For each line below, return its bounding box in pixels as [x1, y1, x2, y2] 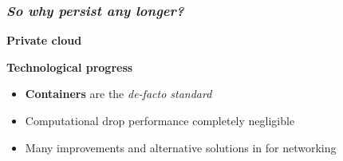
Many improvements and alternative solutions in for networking [25, 139, 337, 155]
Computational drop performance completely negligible [25, 112, 295, 128]
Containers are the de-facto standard [25, 85, 212, 102]
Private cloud [6, 32, 82, 49]
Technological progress [6, 58, 133, 75]
